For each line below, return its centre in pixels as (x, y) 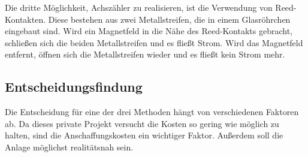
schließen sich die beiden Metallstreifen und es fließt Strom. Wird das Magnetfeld (154, 42)
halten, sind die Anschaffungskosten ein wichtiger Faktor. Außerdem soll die (144, 135)
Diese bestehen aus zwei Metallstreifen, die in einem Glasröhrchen (169, 19)
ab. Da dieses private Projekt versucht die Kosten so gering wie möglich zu (142, 123)
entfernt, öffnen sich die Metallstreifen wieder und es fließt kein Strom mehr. (145, 54)
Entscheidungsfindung (74, 87)
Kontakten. (25, 19)
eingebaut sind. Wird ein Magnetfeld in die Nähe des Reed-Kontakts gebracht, (149, 31)
